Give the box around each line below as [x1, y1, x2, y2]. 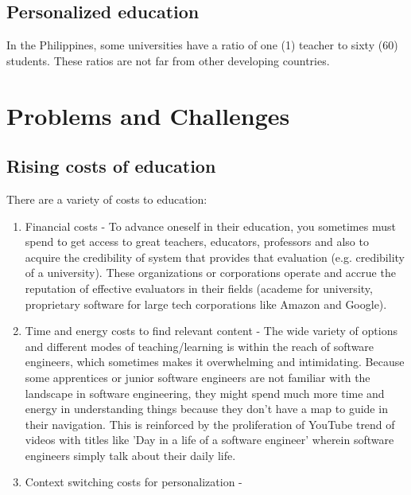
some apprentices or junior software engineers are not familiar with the [25, 368, 370, 385]
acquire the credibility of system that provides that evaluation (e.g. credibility [25, 248, 405, 265]
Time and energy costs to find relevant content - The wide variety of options [25, 322, 397, 339]
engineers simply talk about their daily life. [25, 446, 236, 463]
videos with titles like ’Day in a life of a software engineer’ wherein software [25, 431, 394, 448]
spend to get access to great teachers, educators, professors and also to [25, 233, 369, 250]
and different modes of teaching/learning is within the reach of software [25, 337, 374, 354]
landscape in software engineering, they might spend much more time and [25, 384, 385, 401]
